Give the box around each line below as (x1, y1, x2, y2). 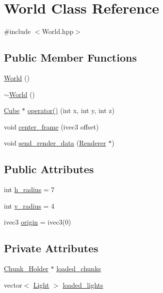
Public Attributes (4, 162, 94, 177)
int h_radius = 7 (4, 184, 55, 195)
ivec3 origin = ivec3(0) (4, 217, 71, 227)
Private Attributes (4, 241, 98, 256)
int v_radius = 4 (4, 200, 54, 211)
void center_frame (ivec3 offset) (4, 121, 99, 131)
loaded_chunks (56, 263, 101, 274)
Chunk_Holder (4, 263, 49, 274)
